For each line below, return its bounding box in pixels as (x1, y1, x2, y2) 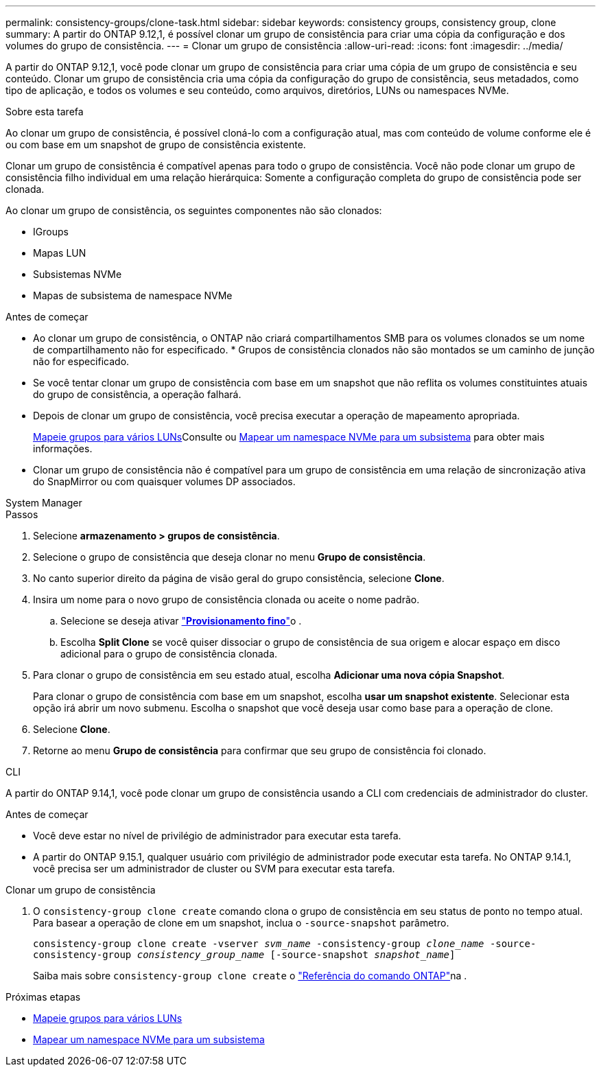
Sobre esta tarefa (5, 106, 84, 117)
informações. (33, 443, 93, 454)
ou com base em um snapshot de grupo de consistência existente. (5, 139, 306, 150)
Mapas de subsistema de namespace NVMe (33, 290, 233, 301)
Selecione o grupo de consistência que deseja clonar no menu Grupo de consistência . (33, 551, 426, 563)
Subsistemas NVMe (33, 268, 122, 280)
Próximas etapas (5, 991, 81, 1003)
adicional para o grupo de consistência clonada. (60, 648, 278, 660)
